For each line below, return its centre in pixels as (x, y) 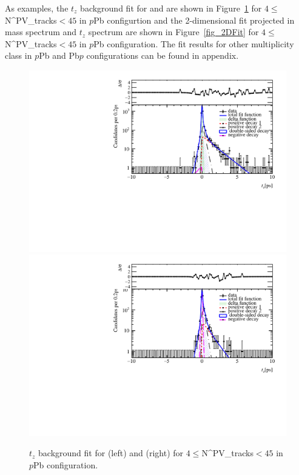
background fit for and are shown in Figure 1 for (171, 8)
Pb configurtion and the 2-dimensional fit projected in (194, 20)
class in (18, 55)
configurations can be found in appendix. (163, 55)
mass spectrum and (41, 32)
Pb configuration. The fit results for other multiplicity (194, 43)
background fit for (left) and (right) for (111, 453)
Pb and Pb (59, 55)
